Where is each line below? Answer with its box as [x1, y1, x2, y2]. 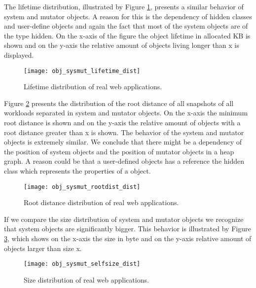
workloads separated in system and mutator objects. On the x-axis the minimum [4, 108, 248, 118]
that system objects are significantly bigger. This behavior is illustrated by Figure [4, 223, 251, 234]
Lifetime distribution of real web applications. [24, 81, 162, 92]
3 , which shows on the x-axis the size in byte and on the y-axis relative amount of [4, 233, 252, 243]
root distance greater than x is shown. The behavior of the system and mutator [4, 127, 244, 137]
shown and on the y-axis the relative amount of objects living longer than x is [4, 40, 239, 50]
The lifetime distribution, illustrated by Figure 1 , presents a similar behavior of [4, 1, 244, 11]
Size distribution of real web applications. [24, 274, 149, 285]
